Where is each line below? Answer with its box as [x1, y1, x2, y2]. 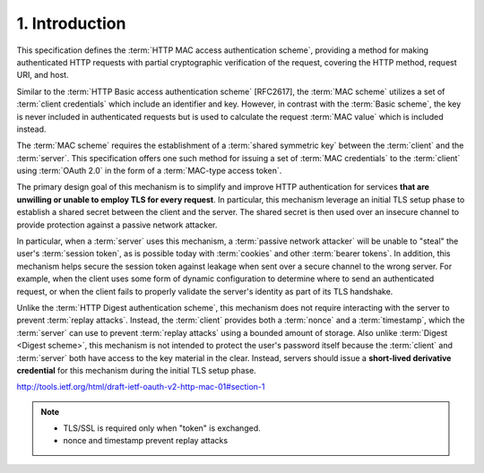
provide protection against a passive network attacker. [16, 219, 218, 230]
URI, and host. [16, 70, 69, 81]
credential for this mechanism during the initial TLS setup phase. [16, 365, 257, 375]
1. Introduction [16, 13, 126, 33]
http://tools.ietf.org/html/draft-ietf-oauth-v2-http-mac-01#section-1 [16, 382, 265, 392]
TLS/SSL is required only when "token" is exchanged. [63, 423, 261, 434]
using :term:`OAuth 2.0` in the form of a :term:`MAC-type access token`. [16, 166, 282, 176]
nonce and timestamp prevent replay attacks [63, 435, 229, 446]
